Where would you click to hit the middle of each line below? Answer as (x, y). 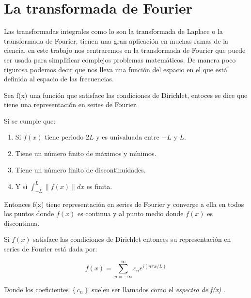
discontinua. (22, 223)
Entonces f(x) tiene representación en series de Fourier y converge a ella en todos (124, 204)
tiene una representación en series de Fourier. (71, 104)
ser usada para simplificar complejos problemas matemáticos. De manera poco (120, 59)
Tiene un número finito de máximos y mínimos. (86, 153)
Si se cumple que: (30, 120)
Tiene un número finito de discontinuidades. (80, 169)
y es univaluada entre (128, 137)
